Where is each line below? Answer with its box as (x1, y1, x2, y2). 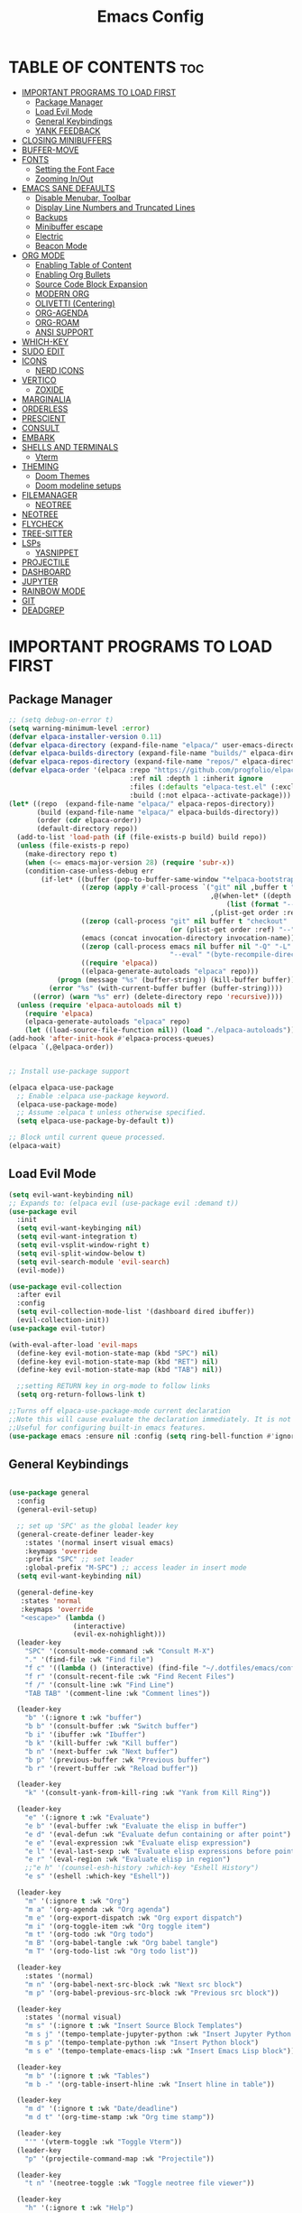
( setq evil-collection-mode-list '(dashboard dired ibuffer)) (16, 1307, 255, 1317)
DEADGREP (21, 605, 65, 616)
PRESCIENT (21, 412, 67, 423)
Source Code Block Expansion (34, 278, 148, 290)
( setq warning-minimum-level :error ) (8, 724, 151, 733)
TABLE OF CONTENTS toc (8, 57, 205, 78)
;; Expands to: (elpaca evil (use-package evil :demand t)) (8, 1199, 240, 1208)
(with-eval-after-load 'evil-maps (8, 1340, 139, 1349)
